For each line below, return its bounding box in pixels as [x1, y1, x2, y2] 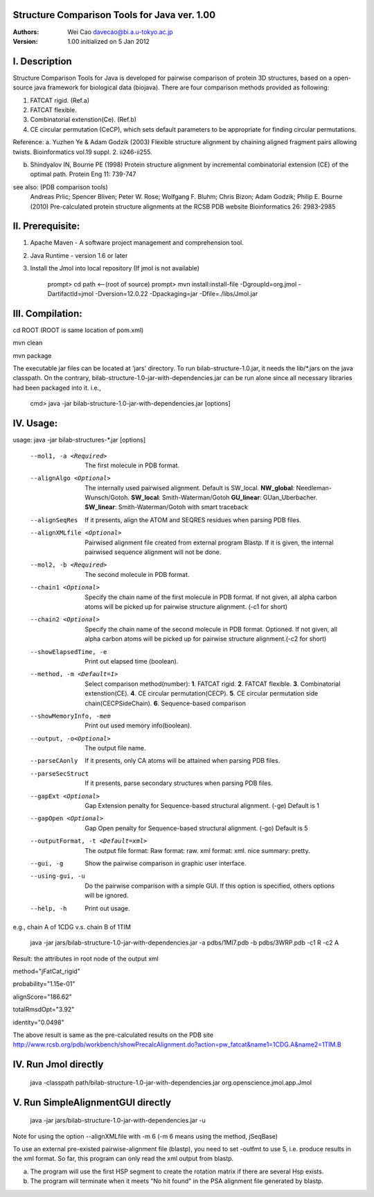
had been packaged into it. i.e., [12, 384, 102, 392]
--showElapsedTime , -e [30, 648, 107, 655]
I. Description [12, 55, 72, 67]
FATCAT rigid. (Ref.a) [30, 96, 90, 104]
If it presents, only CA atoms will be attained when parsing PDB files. [84, 757, 280, 765]
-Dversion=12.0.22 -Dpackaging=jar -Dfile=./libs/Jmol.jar [94, 289, 258, 298]
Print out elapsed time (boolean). [84, 657, 179, 665]
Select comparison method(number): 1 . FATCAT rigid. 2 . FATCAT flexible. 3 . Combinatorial [84, 680, 341, 688]
